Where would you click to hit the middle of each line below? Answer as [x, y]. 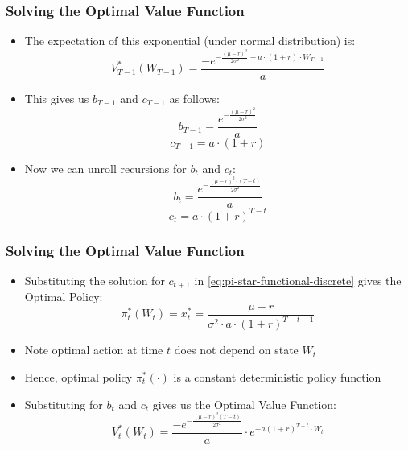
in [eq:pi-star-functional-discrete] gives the [298, 280]
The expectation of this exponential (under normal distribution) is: [190, 41]
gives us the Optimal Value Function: [245, 404]
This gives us [57, 99]
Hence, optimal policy [78, 376]
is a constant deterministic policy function [277, 376]
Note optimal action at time [94, 350]
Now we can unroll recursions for [105, 168]
